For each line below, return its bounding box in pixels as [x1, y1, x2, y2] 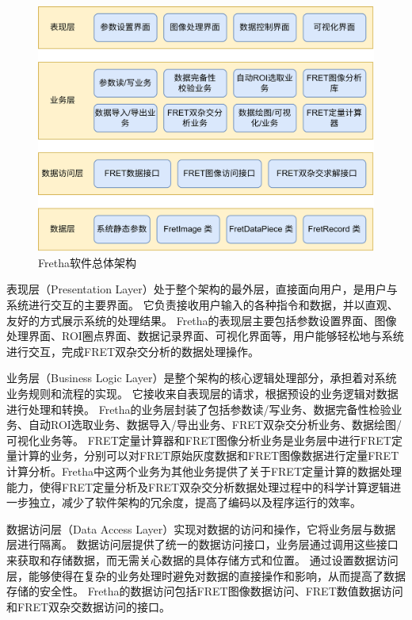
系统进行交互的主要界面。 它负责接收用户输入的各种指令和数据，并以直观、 [6, 297, 399, 313]
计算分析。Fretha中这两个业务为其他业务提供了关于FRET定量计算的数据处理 [6, 463, 402, 480]
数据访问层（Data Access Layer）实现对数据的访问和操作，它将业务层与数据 [6, 520, 396, 537]
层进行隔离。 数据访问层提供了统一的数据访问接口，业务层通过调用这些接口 [6, 536, 399, 553]
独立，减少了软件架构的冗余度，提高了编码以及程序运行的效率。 [28, 494, 361, 511]
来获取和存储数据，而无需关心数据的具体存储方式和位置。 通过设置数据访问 [6, 551, 399, 568]
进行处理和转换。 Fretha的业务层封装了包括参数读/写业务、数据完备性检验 [6, 400, 391, 417]
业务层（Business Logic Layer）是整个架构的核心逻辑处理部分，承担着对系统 [6, 369, 397, 386]
